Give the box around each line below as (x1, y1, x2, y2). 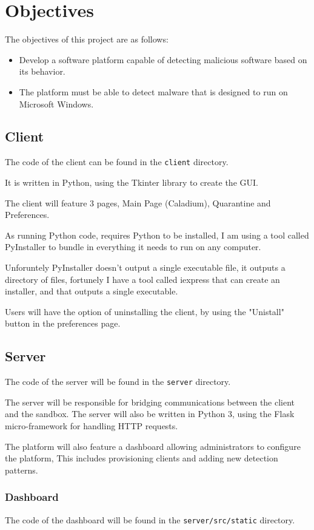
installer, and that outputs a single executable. (5, 285, 178, 297)
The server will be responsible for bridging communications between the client (5, 395, 295, 408)
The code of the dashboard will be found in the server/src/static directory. (5, 513, 295, 526)
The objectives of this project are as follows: (5, 33, 169, 46)
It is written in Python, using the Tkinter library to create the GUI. (5, 175, 258, 188)
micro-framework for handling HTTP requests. (5, 419, 178, 432)
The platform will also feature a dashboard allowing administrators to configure (5, 440, 301, 452)
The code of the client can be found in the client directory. (5, 155, 229, 168)
